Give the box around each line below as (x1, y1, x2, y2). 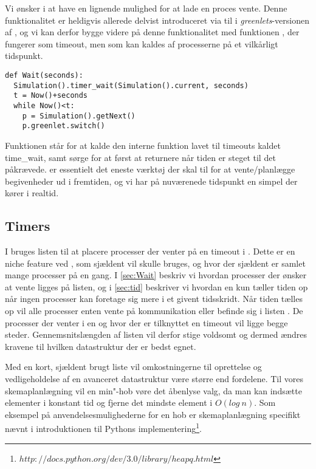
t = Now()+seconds (13, 91, 88, 100)
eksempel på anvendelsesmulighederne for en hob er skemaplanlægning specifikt (5, 408, 301, 420)
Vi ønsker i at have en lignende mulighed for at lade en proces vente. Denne (5, 2, 287, 14)
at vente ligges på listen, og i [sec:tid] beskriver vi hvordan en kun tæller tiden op (5, 280, 308, 293)
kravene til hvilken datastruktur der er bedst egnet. (5, 340, 196, 352)
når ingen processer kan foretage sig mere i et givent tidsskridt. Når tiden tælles (5, 292, 303, 305)
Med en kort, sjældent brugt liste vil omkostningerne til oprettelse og (5, 360, 262, 373)
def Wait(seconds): (5, 70, 83, 80)
